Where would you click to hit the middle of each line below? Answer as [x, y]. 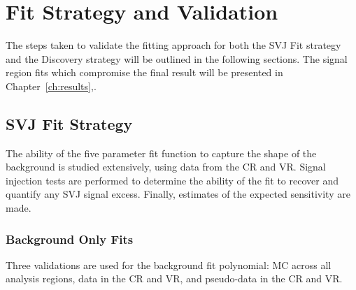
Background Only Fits [70, 239]
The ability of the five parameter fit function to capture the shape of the [161, 153]
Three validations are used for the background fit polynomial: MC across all [169, 264]
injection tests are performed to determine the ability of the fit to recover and [172, 180]
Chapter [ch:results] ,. [51, 86]
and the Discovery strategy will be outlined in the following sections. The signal [177, 58]
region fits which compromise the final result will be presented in [144, 72]
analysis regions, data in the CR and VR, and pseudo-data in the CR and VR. [174, 278]
